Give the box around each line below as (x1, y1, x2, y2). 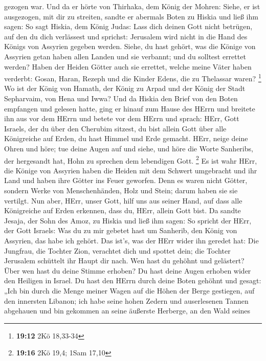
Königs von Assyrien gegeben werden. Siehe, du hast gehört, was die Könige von (4, 41, 256, 52)
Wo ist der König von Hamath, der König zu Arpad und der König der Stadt (4, 83, 246, 94)
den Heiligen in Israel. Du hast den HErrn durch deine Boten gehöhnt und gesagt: (4, 275, 261, 286)
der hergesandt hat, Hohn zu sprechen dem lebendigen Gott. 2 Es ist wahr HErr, (4, 153, 257, 166)
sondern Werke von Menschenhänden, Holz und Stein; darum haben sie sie (4, 185, 238, 195)
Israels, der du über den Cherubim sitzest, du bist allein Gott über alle (4, 123, 227, 133)
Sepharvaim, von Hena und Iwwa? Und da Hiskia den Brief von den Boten (4, 93, 238, 103)
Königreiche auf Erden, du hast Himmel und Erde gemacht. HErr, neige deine (4, 133, 248, 144)
